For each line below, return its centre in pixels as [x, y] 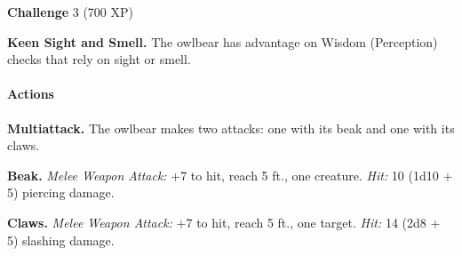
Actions [31, 94]
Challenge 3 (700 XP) [71, 12]
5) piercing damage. [61, 192]
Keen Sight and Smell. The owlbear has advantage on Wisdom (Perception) [223, 41]
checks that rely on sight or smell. [99, 59]
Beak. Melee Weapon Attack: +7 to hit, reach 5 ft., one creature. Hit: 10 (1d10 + [230, 175]
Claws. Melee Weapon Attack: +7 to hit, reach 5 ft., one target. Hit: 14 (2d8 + [224, 222]
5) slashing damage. [61, 240]
